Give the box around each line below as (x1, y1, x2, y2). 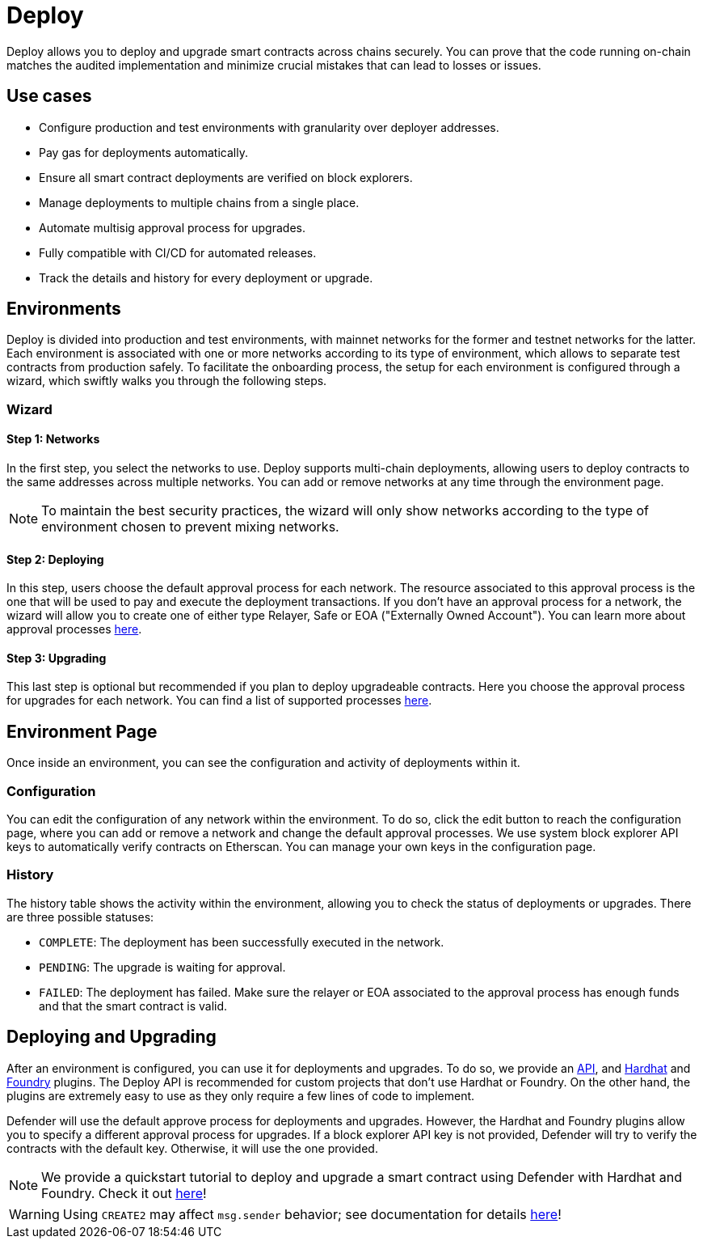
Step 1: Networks (6, 432, 100, 447)
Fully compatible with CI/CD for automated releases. (39, 245, 317, 260)
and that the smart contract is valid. (39, 998, 228, 1013)
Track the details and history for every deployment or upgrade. (39, 270, 373, 285)
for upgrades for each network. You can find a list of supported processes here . (6, 693, 432, 708)
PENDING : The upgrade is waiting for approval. (39, 959, 286, 974)
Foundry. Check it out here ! (41, 1184, 207, 1201)
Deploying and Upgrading (6, 1027, 217, 1048)
